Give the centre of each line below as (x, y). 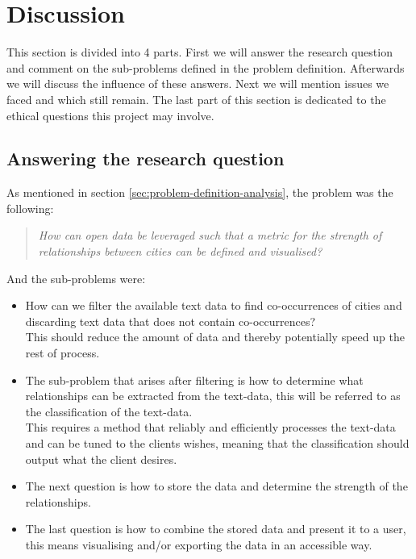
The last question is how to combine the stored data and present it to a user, (216, 529)
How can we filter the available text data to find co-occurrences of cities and (214, 305)
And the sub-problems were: (76, 278)
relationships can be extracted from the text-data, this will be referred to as (213, 396)
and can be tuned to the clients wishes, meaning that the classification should (217, 443)
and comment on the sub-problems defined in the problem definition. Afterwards (206, 67)
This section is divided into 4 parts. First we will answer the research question (200, 52)
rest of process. (62, 353)
